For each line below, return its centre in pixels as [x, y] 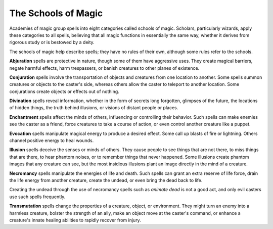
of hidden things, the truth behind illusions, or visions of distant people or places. [94, 108]
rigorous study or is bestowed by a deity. [52, 42]
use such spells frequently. [37, 197]
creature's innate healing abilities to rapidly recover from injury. [75, 220]
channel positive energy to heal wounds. [52, 141]
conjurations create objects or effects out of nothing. [64, 91]
